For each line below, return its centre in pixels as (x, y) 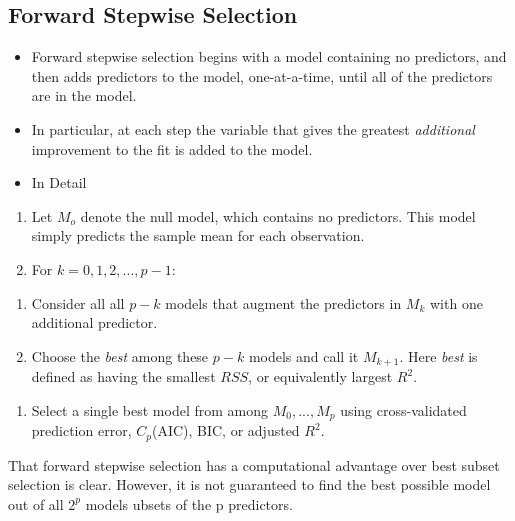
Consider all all (78, 302)
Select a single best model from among (150, 409)
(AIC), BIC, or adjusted (225, 430)
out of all (36, 503)
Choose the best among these (120, 355)
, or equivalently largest (320, 376)
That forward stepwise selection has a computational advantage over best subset (254, 464)
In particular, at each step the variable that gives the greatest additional (253, 128)
